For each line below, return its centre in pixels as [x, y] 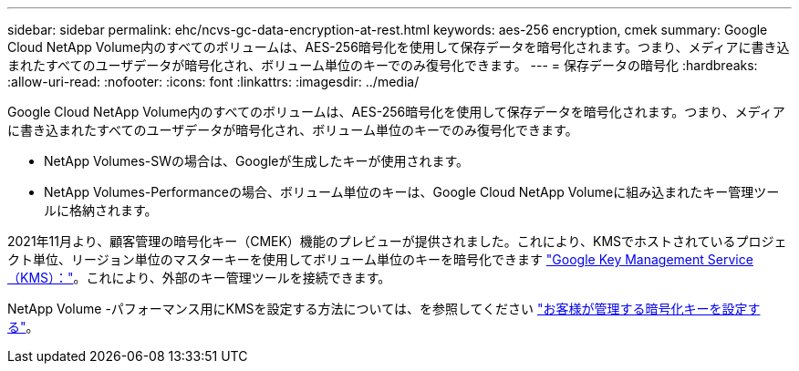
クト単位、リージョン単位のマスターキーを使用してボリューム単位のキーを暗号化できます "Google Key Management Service [380, 259]
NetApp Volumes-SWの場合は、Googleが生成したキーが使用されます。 [257, 161]
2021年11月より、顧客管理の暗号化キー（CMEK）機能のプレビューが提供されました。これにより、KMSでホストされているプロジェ [397, 241]
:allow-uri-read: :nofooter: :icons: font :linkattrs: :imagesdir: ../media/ [213, 82]
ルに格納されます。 [101, 210]
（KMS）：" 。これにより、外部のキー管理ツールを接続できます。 [199, 278]
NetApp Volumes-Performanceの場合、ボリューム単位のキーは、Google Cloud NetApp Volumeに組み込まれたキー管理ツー [412, 192]
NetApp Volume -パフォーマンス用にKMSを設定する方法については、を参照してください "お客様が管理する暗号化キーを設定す [384, 309]
